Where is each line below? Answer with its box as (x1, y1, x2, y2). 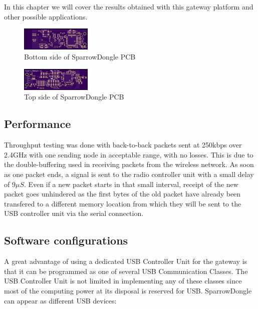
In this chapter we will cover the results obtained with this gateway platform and (4, 1, 253, 11)
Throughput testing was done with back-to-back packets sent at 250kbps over (4, 139, 242, 150)
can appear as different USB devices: (4, 295, 117, 305)
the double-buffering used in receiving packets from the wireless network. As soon (4, 159, 254, 169)
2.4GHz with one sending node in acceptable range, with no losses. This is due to (4, 149, 253, 159)
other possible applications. (4, 11, 88, 21)
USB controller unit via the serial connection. (4, 208, 144, 218)
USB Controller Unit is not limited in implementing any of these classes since (4, 275, 242, 286)
